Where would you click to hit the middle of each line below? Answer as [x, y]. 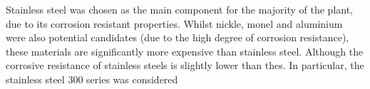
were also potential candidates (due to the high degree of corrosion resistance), [178, 37]
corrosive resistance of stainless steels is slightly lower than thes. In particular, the [185, 65]
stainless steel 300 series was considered [92, 79]
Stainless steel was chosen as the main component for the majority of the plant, [180, 9]
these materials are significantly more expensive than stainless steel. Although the [185, 51]
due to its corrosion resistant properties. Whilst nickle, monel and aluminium [174, 23]
